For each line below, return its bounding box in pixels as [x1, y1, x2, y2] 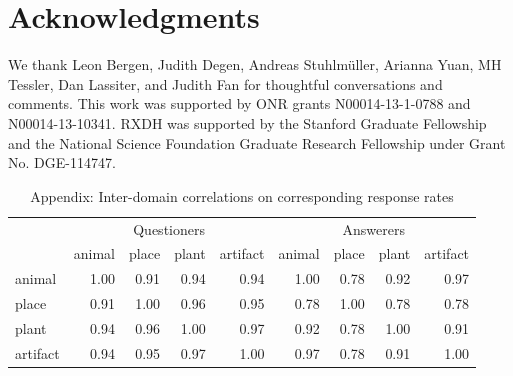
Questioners [133, 218, 205, 239]
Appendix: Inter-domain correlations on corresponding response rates [30, 185, 454, 206]
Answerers [342, 218, 405, 239]
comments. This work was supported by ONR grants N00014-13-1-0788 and [8, 93, 471, 114]
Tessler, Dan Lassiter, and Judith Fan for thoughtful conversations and [8, 73, 443, 94]
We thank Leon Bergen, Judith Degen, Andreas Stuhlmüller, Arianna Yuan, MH [8, 54, 502, 75]
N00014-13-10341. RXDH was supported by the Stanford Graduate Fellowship [8, 112, 487, 133]
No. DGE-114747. [8, 152, 116, 173]
